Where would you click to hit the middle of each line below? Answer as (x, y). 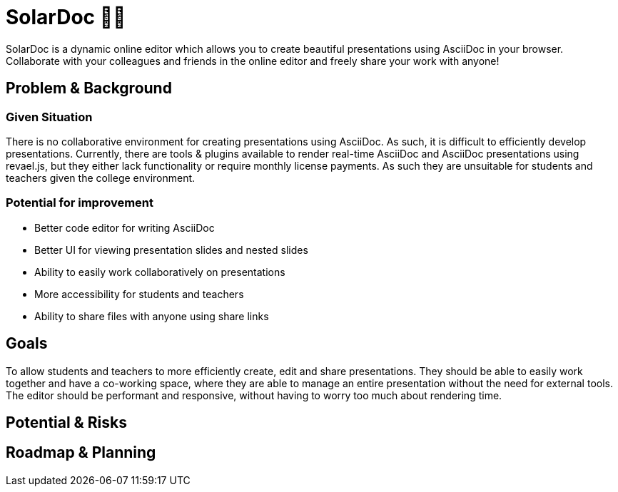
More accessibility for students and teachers (139, 294)
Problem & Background (89, 88)
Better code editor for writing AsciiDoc (125, 227)
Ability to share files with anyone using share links (152, 316)
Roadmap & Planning (81, 453)
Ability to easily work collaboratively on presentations (160, 272)
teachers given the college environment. (101, 178)
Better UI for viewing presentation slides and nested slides (171, 250)
